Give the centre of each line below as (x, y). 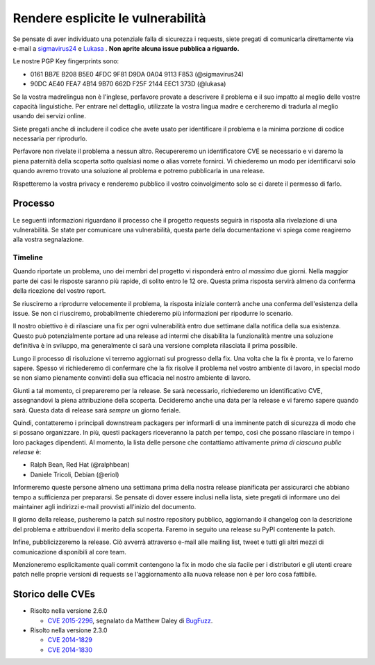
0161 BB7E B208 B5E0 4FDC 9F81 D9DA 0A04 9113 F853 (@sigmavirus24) (137, 74)
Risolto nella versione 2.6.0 (69, 611)
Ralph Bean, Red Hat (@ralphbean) (80, 465)
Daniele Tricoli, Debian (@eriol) (75, 474)
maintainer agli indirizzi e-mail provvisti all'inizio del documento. (105, 507)
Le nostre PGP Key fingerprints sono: (66, 61)
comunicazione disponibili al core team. (69, 552)
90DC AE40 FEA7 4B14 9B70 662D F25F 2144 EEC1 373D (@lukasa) (128, 84)
